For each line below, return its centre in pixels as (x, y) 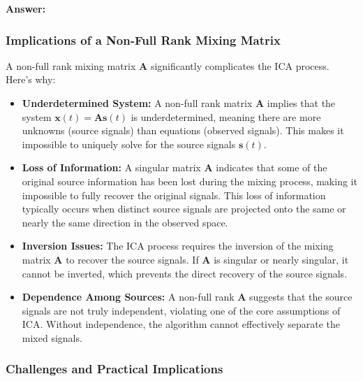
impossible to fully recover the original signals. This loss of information (174, 195)
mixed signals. (52, 337)
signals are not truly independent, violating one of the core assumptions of (181, 310)
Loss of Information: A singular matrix (111, 167)
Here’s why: (31, 79)
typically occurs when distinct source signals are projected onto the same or (184, 209)
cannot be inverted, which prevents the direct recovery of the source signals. (185, 273)
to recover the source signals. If (132, 259)
